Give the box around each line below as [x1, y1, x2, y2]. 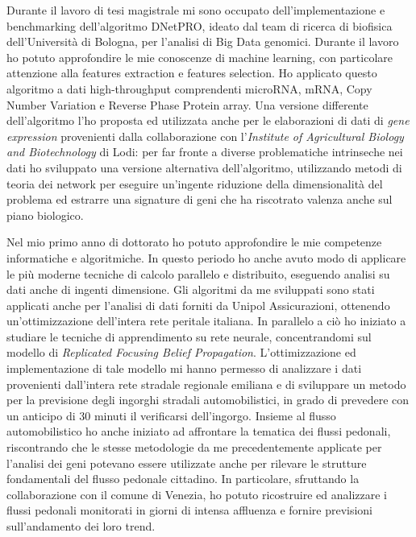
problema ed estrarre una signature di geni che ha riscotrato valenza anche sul [6, 191, 393, 208]
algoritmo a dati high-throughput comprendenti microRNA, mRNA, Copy [6, 80, 372, 97]
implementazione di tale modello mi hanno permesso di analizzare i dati [6, 360, 362, 377]
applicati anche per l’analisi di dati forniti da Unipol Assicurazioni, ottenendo [6, 296, 390, 313]
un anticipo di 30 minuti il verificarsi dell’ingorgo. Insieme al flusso [6, 407, 336, 423]
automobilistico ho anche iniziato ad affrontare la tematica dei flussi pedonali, [6, 423, 391, 440]
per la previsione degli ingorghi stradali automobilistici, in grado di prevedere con [6, 391, 410, 408]
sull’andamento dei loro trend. [6, 518, 156, 534]
